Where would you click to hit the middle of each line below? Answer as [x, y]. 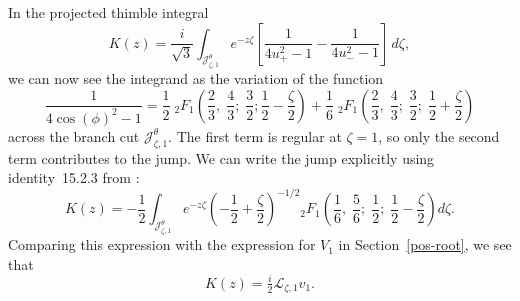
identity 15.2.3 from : [74, 177]
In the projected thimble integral [108, 12]
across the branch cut [74, 135]
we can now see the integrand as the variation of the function [196, 78]
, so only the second [439, 135]
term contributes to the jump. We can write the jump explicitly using [221, 157]
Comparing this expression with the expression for [162, 244]
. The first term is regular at [255, 135]
